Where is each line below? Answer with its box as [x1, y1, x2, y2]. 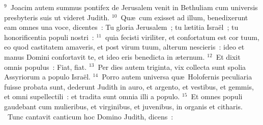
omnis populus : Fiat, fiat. [4, 61, 87, 72]
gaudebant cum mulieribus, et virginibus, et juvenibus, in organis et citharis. [4, 101, 243, 111]
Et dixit [216, 51, 241, 62]
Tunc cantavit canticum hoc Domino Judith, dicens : [7, 111, 173, 121]
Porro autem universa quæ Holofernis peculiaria [102, 71, 252, 82]
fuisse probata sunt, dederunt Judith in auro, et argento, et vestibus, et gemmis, [4, 81, 254, 92]
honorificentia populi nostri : [4, 31, 94, 42]
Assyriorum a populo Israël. [4, 71, 91, 82]
